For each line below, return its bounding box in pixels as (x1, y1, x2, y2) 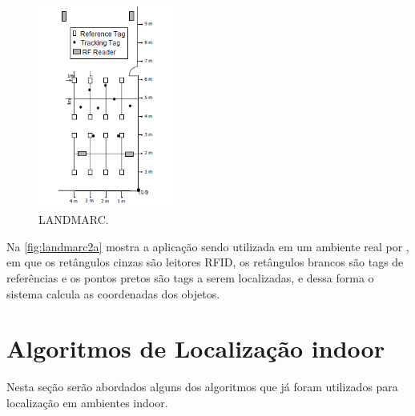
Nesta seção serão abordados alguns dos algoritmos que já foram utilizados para (6, 378, 398, 395)
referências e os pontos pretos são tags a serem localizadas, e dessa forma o (6, 270, 374, 286)
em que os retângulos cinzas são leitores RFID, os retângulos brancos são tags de (6, 254, 404, 270)
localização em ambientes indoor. (6, 394, 168, 410)
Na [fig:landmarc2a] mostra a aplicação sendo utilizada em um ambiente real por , (6, 238, 409, 254)
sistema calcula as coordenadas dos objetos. (6, 285, 220, 302)
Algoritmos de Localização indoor (6, 332, 385, 365)
